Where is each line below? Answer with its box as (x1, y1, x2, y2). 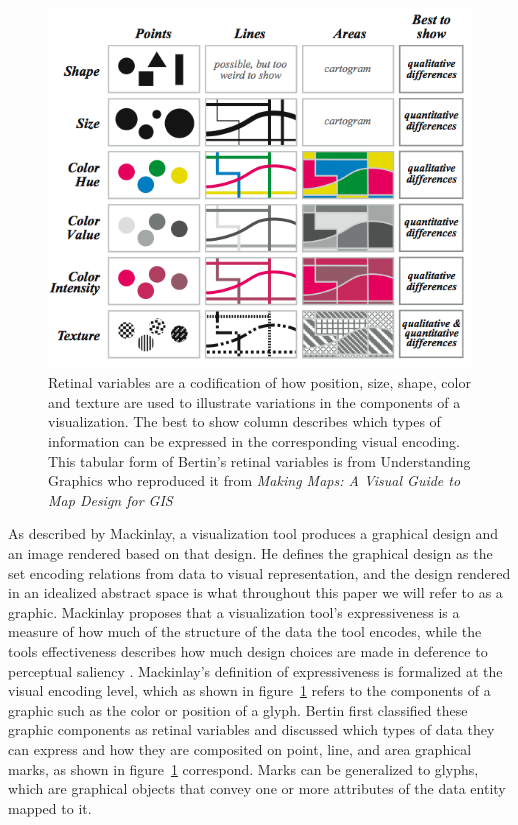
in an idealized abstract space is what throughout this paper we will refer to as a (8, 582, 503, 603)
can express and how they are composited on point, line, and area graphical (8, 738, 472, 759)
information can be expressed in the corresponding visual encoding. (48, 431, 460, 452)
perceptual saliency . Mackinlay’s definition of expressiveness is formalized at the (8, 660, 503, 681)
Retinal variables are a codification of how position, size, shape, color (48, 372, 471, 393)
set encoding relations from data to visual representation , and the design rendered (8, 562, 511, 583)
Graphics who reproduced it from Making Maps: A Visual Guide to (48, 470, 461, 491)
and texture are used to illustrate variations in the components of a (48, 391, 461, 412)
